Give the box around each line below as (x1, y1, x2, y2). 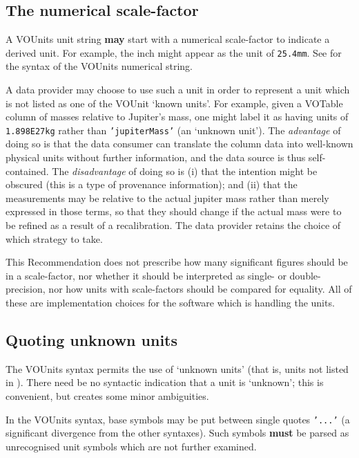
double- (289, 268, 321, 282)
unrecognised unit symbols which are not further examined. (6, 439, 257, 453)
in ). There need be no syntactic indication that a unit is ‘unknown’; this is (6, 375, 324, 390)
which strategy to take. (6, 231, 103, 246)
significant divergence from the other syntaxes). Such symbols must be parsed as (6, 425, 349, 440)
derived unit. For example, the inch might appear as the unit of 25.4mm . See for (6, 45, 342, 59)
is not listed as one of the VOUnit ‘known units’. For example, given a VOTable (6, 95, 343, 110)
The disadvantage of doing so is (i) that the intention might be (52, 163, 318, 178)
